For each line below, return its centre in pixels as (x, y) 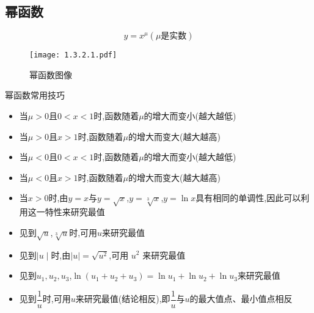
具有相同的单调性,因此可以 (248, 198)
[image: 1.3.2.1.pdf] (73, 55)
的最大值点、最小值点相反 (241, 299)
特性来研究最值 (75, 212)
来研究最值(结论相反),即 (123, 299)
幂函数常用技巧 (35, 95)
